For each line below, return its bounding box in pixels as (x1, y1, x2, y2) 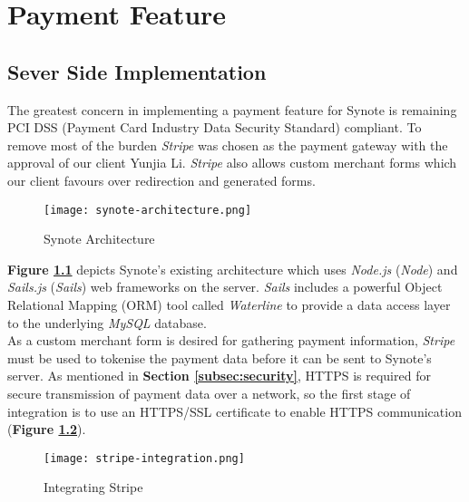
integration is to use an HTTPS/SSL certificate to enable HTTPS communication (7, 401, 462, 420)
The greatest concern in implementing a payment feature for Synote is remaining (7, 100, 457, 119)
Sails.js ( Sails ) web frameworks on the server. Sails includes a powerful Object (7, 277, 443, 296)
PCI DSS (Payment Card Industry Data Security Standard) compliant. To (7, 118, 422, 137)
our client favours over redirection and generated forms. (7, 170, 316, 189)
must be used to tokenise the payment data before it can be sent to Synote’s (7, 348, 432, 367)
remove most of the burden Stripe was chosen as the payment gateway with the (7, 135, 448, 154)
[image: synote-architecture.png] (44, 203, 252, 217)
